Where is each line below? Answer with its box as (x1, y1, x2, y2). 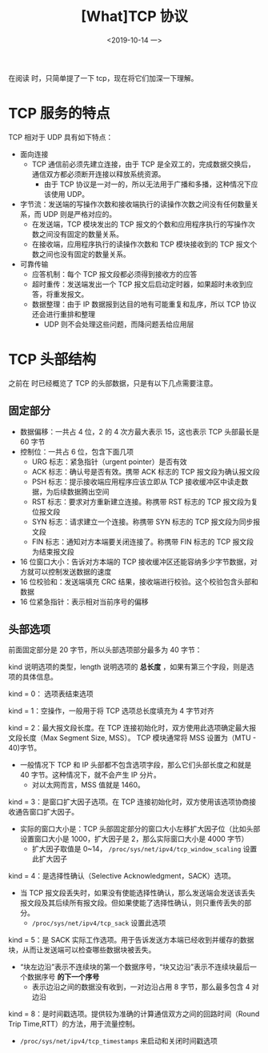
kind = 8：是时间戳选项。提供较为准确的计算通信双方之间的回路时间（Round (8, 1009, 260, 1019)
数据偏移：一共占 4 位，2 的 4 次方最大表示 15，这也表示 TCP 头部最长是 (19, 426, 260, 436)
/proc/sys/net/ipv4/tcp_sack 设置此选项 (31, 918, 166, 928)
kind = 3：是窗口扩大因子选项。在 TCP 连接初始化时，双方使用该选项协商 (8, 797, 250, 807)
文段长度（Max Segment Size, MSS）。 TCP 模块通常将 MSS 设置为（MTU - (8, 733, 257, 743)
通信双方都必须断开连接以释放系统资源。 (31, 169, 166, 178)
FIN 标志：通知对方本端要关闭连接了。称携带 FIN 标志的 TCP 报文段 (31, 537, 254, 547)
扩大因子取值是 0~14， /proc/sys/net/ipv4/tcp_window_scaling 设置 (31, 844, 258, 854)
